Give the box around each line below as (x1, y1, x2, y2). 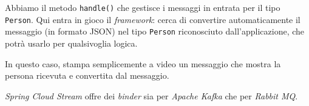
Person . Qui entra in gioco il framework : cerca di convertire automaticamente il (5, 13, 301, 25)
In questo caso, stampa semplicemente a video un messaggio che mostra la (5, 57, 281, 70)
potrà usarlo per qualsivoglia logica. (5, 36, 138, 49)
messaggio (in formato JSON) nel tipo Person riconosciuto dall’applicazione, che (5, 25, 305, 38)
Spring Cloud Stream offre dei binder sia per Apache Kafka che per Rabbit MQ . (5, 89, 298, 102)
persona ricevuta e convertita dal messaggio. (5, 69, 169, 82)
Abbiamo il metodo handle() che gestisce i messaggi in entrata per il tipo (5, 1, 280, 13)
